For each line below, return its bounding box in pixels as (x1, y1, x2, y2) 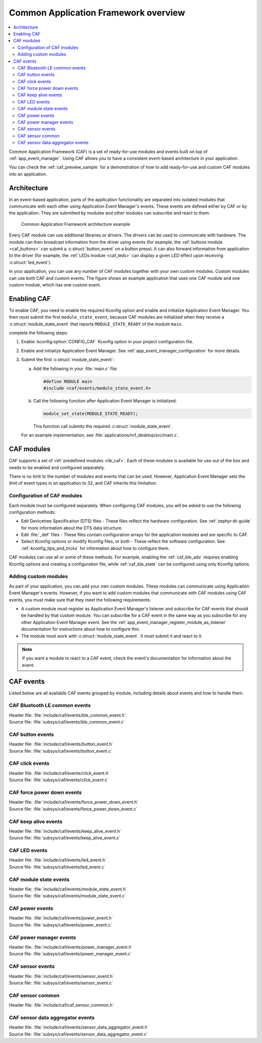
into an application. (9, 171, 47, 177)
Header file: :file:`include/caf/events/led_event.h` (9, 857, 107, 863)
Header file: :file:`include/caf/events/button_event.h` (9, 741, 114, 747)
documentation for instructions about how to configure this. (21, 626, 140, 632)
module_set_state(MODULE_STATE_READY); (43, 411, 138, 416)
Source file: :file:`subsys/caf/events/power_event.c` (9, 922, 112, 927)
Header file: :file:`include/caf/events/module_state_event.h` (9, 886, 127, 892)
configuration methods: (9, 509, 56, 515)
